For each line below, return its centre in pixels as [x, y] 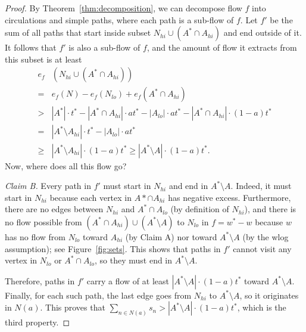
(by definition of [200, 209]
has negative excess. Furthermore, [229, 197]
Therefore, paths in [40, 280]
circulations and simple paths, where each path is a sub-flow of [119, 19]
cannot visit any [262, 248]
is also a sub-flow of [104, 47]
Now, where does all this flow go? [66, 165]
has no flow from [35, 236]
